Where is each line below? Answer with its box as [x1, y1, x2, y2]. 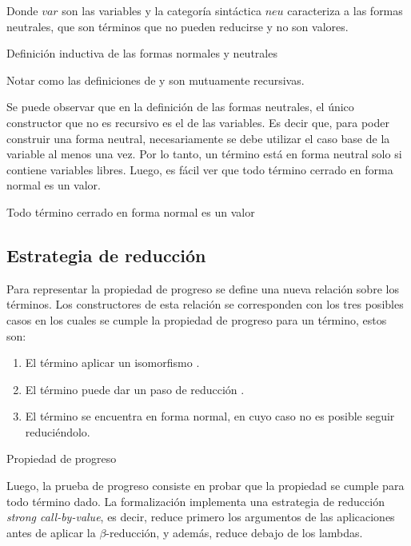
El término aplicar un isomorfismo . [25, 354, 200, 371]
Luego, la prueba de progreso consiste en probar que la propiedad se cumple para [6, 477, 405, 494]
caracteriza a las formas [287, 2, 403, 18]
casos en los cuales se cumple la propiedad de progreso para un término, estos [6, 311, 387, 328]
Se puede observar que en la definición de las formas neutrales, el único [6, 98, 354, 115]
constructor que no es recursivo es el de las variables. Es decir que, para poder [6, 114, 389, 130]
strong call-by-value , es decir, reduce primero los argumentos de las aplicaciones [6, 508, 395, 525]
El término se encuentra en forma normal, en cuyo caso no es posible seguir [25, 408, 395, 424]
